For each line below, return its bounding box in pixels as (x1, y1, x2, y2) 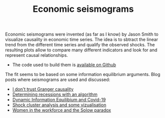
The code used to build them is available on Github (12, 62, 116, 68)
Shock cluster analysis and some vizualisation (12, 102, 107, 108)
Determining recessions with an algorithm (12, 91, 98, 97)
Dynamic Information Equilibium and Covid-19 (12, 97, 106, 103)
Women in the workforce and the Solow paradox (12, 107, 111, 113)
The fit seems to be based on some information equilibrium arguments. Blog (5, 72, 161, 78)
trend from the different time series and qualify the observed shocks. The (5, 42, 155, 48)
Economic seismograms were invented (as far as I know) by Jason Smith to (5, 31, 159, 38)
